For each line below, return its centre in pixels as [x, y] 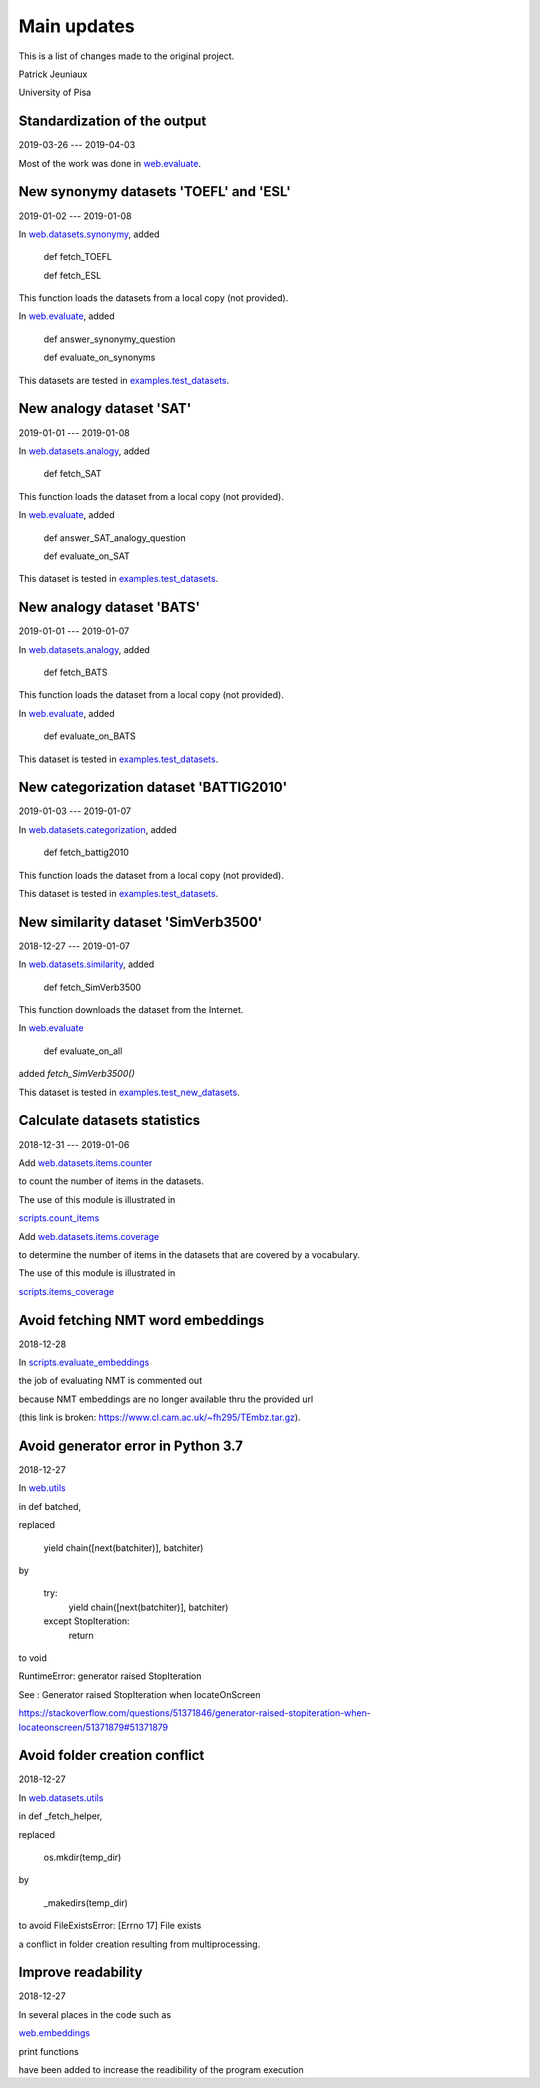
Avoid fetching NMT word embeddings [141, 1320]
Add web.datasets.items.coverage [89, 1236]
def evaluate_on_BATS [90, 736]
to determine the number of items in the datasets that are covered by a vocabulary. [189, 1254]
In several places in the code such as [95, 2014]
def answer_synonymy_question [109, 339]
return [81, 1635]
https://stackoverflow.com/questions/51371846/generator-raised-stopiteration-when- [195, 1713]
